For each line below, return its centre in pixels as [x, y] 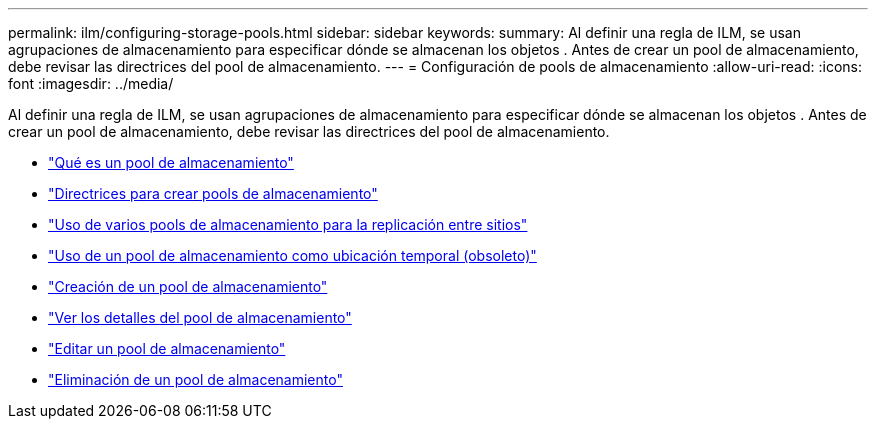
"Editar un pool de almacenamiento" [167, 348]
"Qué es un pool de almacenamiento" [171, 162]
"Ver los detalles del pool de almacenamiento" [200, 317]
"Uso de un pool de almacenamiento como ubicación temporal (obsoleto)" [292, 255]
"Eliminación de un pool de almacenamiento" [195, 379]
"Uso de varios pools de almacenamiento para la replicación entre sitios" [288, 224]
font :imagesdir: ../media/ [91, 83]
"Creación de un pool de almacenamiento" [188, 286]
